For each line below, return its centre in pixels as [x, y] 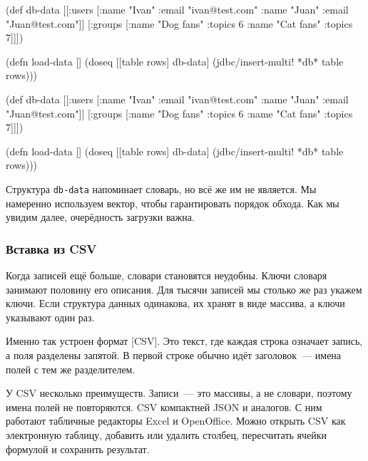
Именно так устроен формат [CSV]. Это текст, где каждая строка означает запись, [184, 341]
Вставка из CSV [51, 248]
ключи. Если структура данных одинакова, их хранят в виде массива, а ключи [175, 303]
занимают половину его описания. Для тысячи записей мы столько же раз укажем [184, 289]
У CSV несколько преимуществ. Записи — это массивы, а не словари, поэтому [179, 393]
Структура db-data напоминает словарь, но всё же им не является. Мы [161, 188]
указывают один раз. [50, 317]
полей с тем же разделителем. [71, 369]
